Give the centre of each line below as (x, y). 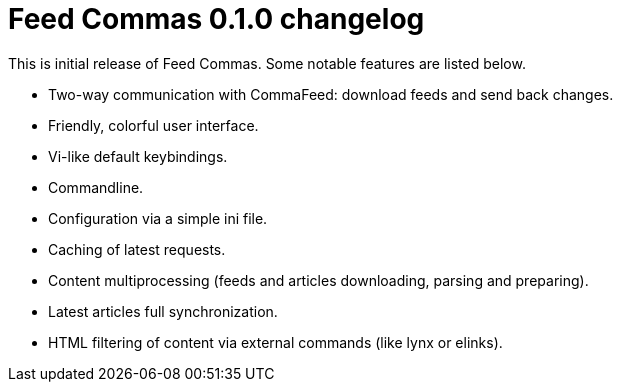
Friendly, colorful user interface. (153, 125)
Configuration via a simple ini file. (158, 218)
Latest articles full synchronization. (163, 311)
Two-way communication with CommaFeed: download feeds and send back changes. (331, 94)
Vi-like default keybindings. (138, 156)
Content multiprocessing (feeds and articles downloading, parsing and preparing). (318, 280)
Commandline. (96, 187)
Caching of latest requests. (137, 249)
